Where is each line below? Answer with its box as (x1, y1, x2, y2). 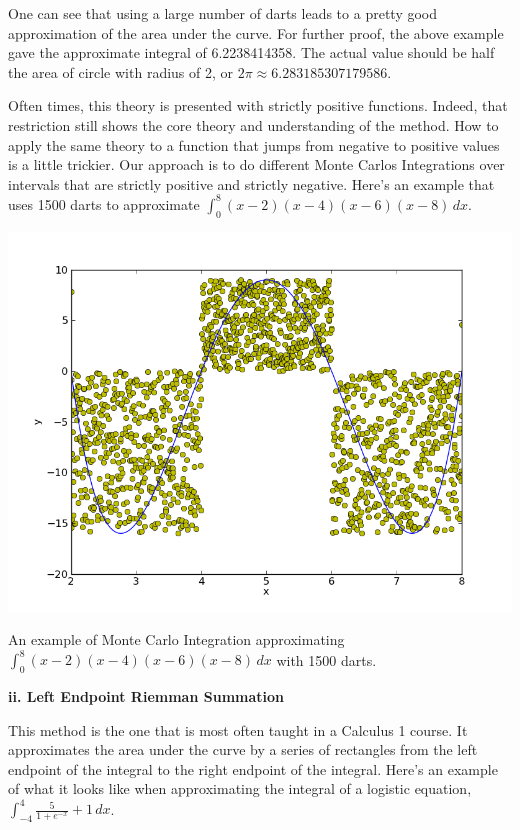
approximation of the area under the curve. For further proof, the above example (8, 22, 504, 43)
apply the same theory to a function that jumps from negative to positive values (8, 134, 500, 155)
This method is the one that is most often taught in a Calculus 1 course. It (8, 719, 468, 740)
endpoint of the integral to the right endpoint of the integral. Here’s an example (8, 758, 498, 779)
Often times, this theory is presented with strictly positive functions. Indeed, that (8, 95, 508, 116)
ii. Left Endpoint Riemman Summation (8, 685, 285, 706)
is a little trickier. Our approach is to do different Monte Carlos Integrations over (8, 154, 505, 175)
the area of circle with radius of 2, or (8, 61, 234, 82)
